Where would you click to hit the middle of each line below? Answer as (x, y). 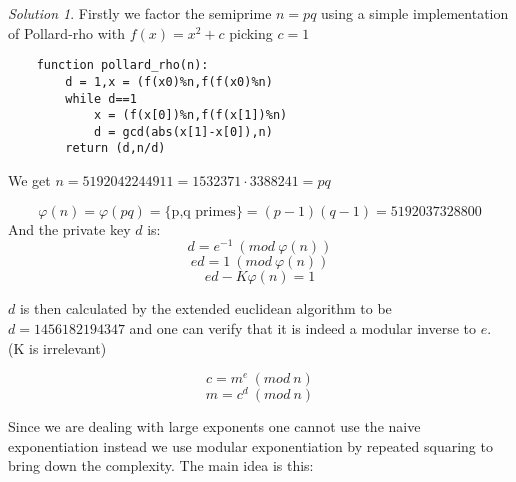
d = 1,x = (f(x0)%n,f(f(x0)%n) (169, 81)
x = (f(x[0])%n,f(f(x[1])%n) (190, 115)
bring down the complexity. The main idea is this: (161, 465)
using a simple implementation (415, 13)
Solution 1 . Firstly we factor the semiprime (140, 13)
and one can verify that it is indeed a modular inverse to (302, 327)
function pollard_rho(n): (122, 65)
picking (251, 32)
